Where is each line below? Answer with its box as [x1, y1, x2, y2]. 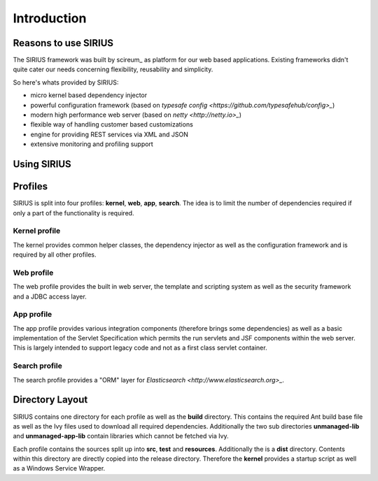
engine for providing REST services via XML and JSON [30, 130, 188, 138]
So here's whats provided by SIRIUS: [13, 78, 119, 87]
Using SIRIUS [13, 158, 71, 170]
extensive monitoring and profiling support [30, 140, 153, 148]
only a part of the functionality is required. [13, 208, 134, 217]
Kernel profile [13, 226, 61, 236]
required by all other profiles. [13, 250, 97, 259]
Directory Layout [13, 394, 88, 405]
